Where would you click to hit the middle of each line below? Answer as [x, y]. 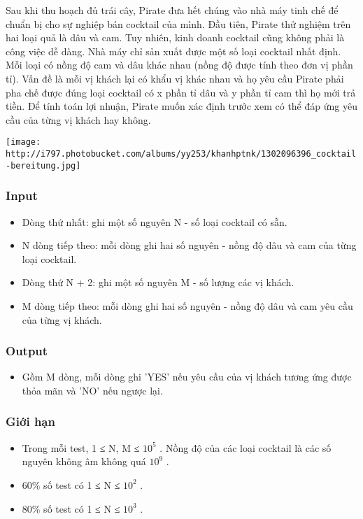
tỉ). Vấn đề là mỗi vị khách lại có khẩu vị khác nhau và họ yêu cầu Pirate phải [175, 78]
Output [27, 351]
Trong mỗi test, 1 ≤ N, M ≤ [81, 447]
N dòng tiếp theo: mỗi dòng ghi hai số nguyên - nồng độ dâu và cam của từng [189, 245]
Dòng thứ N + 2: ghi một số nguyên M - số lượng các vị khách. [158, 282]
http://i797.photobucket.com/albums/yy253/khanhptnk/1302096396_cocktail [181, 154]
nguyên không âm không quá [84, 461]
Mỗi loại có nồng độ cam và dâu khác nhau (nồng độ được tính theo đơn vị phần [179, 65]
